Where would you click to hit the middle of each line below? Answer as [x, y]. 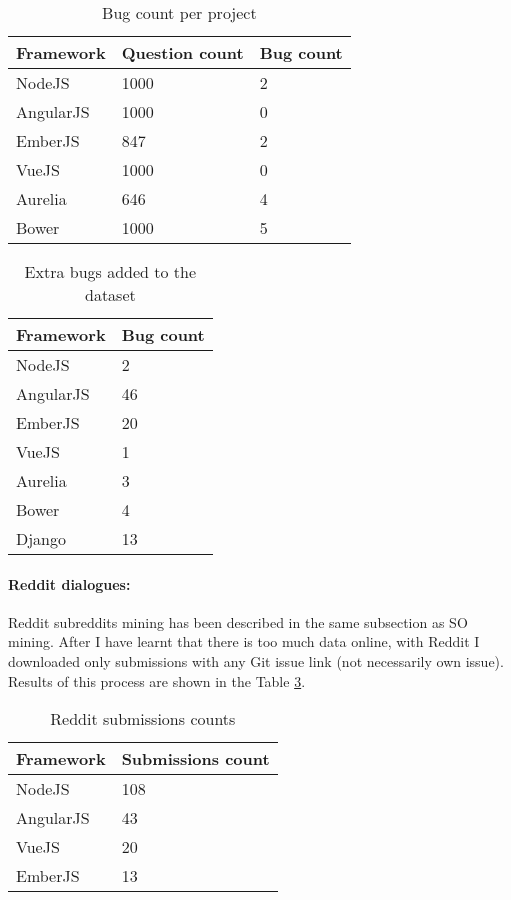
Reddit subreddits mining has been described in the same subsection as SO [238, 621]
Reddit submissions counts [143, 719]
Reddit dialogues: [69, 583]
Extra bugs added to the [110, 271]
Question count [182, 52]
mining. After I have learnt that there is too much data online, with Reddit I [244, 641]
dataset [110, 294]
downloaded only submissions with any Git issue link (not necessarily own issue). [256, 660]
